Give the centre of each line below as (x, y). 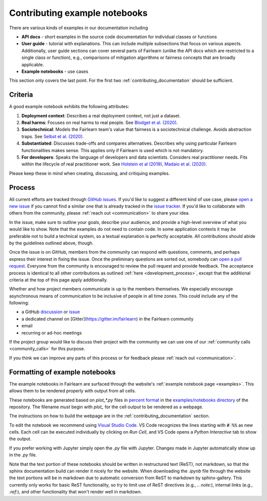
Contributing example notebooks (78, 13)
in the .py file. (23, 455)
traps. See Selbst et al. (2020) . (53, 136)
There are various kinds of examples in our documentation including (79, 28)
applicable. (33, 64)
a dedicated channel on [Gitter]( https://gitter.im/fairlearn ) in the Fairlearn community (108, 319)
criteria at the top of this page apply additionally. (59, 279)
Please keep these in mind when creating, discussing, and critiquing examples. (89, 173)
